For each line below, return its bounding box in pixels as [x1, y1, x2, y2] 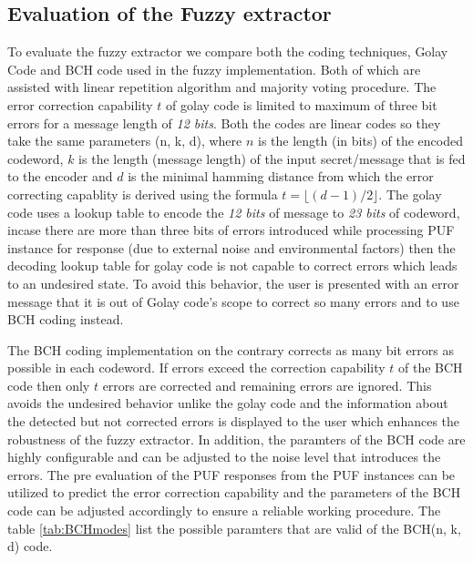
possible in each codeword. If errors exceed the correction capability [7, 358, 386, 377]
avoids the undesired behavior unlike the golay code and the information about [7, 393, 448, 413]
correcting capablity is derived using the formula [7, 184, 278, 203]
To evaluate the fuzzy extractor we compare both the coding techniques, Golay [7, 42, 448, 61]
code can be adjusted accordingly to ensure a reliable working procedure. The [7, 501, 441, 520]
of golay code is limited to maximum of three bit [166, 95, 437, 114]
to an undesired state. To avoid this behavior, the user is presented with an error [7, 273, 459, 292]
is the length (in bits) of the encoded [258, 131, 463, 150]
